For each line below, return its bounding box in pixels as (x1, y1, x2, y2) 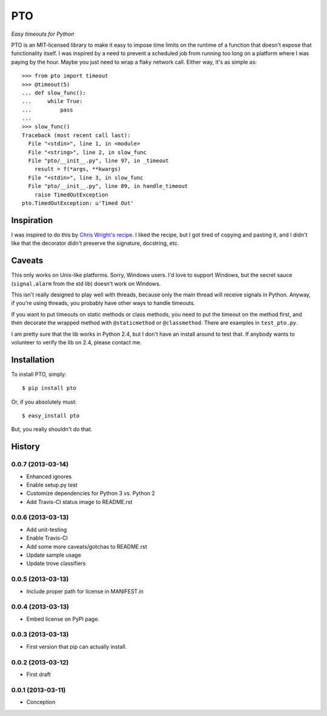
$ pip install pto (22, 385, 77, 392)
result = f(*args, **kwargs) (34, 166, 121, 173)
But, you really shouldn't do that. (11, 426, 93, 433)
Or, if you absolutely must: (11, 398, 77, 406)
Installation (11, 355, 54, 365)
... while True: (22, 98, 83, 105)
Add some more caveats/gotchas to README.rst (26, 543, 148, 550)
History (11, 441, 41, 452)
